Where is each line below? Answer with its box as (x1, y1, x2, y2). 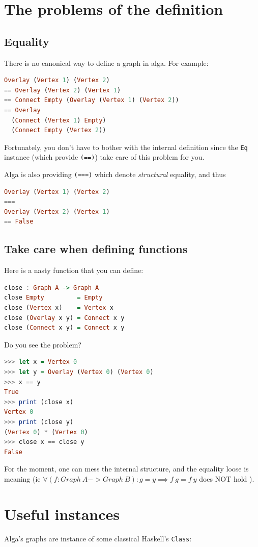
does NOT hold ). (199, 473, 254, 484)
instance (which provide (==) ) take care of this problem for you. (4, 152, 205, 162)
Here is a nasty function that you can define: (4, 265, 144, 276)
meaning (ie (4, 473, 41, 484)
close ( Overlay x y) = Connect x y (4, 314, 125, 321)
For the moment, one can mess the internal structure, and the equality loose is (4, 463, 249, 474)
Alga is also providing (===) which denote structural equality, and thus (4, 169, 226, 180)
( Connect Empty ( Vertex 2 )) (11, 127, 106, 134)
